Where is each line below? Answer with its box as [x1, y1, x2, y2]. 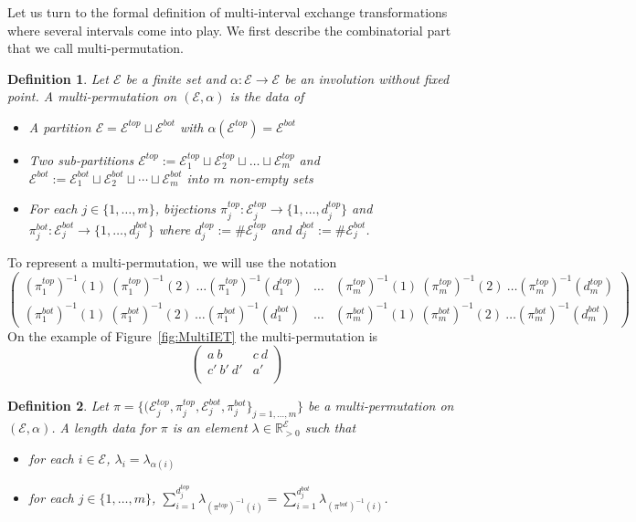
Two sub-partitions [28, 150, 134, 169]
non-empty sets [228, 168, 313, 187]
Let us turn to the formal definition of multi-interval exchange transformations [7, 3, 448, 21]
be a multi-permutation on [308, 396, 454, 415]
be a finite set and [125, 68, 227, 88]
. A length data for [51, 418, 156, 437]
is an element [172, 418, 248, 437]
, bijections [154, 199, 216, 218]
